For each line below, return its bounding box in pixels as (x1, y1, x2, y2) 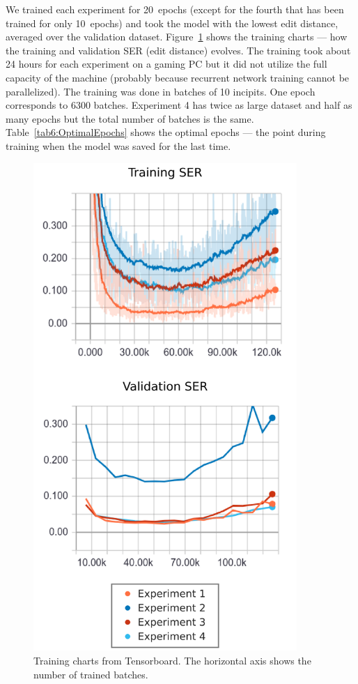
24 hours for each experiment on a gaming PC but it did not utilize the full (6, 56, 327, 71)
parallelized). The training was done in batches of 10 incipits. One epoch (6, 84, 316, 98)
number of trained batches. (33, 667, 148, 681)
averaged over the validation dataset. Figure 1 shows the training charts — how (6, 29, 348, 44)
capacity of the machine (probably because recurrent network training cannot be (6, 70, 350, 84)
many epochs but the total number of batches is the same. (6, 111, 254, 126)
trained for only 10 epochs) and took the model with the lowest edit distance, (6, 15, 338, 30)
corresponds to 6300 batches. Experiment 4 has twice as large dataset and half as (6, 98, 352, 112)
